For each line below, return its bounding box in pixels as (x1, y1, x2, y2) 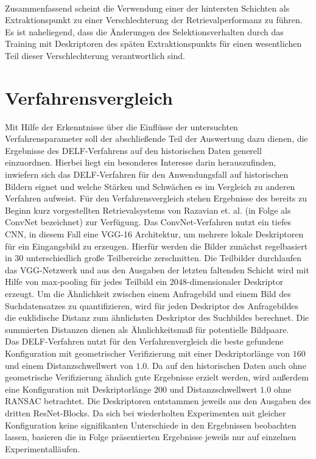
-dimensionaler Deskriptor (186, 275, 284, 288)
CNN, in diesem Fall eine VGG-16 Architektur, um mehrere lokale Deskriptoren (5, 228, 304, 240)
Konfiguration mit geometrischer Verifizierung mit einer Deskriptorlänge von (5, 346, 290, 359)
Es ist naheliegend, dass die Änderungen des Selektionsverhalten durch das (5, 25, 284, 38)
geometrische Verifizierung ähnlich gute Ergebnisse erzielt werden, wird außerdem (5, 371, 309, 384)
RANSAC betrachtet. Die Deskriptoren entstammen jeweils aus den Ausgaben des (5, 394, 311, 407)
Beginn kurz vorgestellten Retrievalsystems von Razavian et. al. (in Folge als (5, 203, 291, 216)
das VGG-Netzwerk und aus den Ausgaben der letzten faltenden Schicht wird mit (5, 263, 309, 276)
